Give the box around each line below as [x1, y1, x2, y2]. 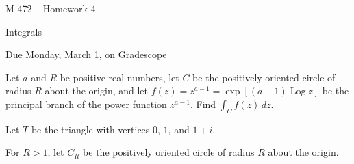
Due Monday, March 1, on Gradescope [5, 47, 167, 61]
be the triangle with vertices [31, 122, 150, 136]
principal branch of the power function [5, 96, 167, 111]
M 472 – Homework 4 [5, 1, 96, 15]
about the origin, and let [45, 83, 149, 98]
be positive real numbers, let [60, 70, 179, 84]
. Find [190, 96, 216, 111]
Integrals [5, 24, 42, 38]
